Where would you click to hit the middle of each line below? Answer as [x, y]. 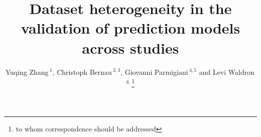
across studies [130, 47]
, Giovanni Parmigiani [154, 72]
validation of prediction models [130, 28]
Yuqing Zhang [27, 72]
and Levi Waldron [227, 72]
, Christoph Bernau [82, 72]
